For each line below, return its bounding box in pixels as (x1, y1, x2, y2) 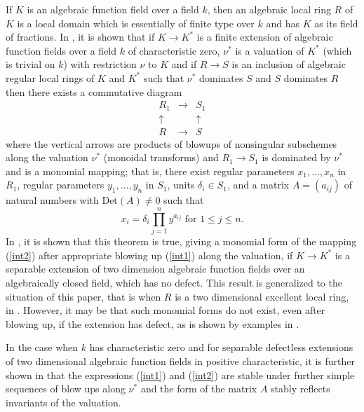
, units (167, 177, 195, 192)
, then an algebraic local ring (207, 2, 331, 16)
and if (171, 57, 197, 71)
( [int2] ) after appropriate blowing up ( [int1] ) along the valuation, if (6, 247, 293, 262)
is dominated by (262, 150, 331, 165)
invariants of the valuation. (6, 394, 121, 409)
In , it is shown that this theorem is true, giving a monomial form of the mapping (6, 234, 357, 249)
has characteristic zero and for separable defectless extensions (89, 340, 353, 355)
